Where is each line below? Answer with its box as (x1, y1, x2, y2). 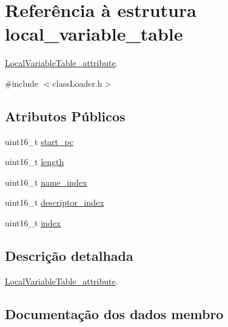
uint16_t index (5, 217, 61, 229)
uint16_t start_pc (5, 135, 73, 147)
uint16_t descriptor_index (5, 196, 104, 209)
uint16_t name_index (5, 175, 87, 188)
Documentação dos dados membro (5, 304, 224, 323)
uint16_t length (5, 155, 64, 168)
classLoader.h (52, 76, 102, 89)
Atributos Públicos (5, 106, 126, 125)
